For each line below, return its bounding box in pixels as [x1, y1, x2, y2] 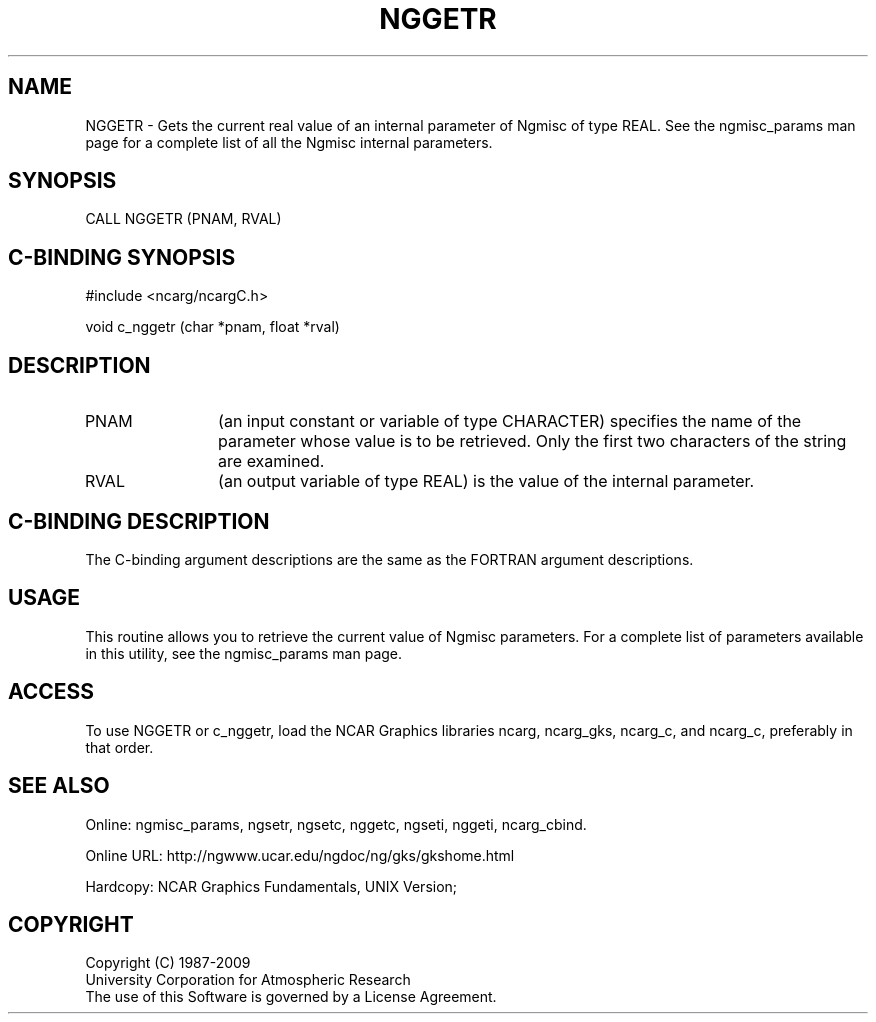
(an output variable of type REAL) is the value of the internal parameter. [218, 471, 755, 492]
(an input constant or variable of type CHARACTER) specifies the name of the [218, 411, 802, 432]
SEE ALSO [8, 773, 110, 799]
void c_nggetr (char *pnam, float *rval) [85, 318, 340, 336]
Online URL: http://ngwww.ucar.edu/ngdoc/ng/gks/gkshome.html [85, 846, 515, 864]
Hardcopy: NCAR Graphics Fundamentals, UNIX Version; [85, 877, 458, 895]
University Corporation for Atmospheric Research [85, 971, 411, 989]
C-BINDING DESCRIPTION [8, 508, 270, 534]
